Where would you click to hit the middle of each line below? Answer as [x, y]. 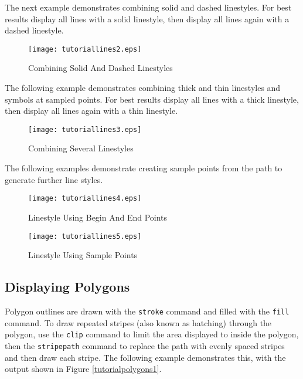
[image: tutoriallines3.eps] [85, 129]
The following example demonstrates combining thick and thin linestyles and [143, 88]
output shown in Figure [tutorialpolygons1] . [83, 369]
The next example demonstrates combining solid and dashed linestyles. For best [148, 7]
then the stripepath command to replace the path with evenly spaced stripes [145, 345]
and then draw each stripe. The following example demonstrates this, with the [145, 357]
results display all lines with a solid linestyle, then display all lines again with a [147, 18]
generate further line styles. [54, 179]
